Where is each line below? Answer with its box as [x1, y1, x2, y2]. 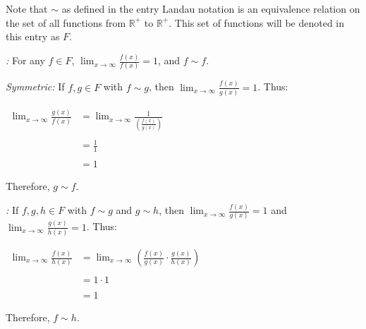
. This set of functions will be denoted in [169, 15, 345, 30]
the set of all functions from [6, 15, 126, 30]
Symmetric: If [6, 79, 65, 94]
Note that [6, 1, 48, 16]
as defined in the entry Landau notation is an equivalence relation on [61, 1, 360, 16]
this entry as [6, 29, 60, 44]
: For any [6, 53, 45, 68]
